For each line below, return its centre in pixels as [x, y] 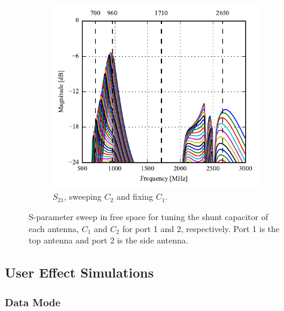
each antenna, [54, 228]
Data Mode [33, 302]
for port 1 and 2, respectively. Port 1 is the [201, 228]
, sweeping [83, 196]
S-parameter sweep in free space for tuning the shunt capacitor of [149, 217]
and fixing [135, 196]
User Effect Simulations [79, 272]
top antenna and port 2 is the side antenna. [109, 240]
